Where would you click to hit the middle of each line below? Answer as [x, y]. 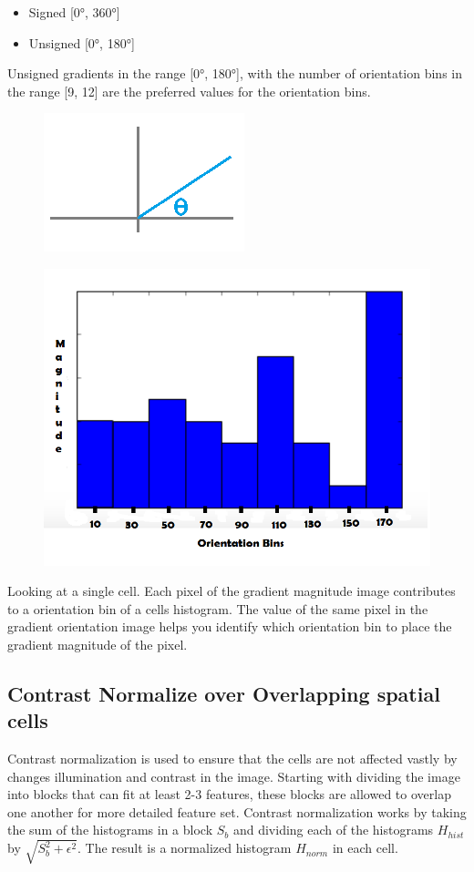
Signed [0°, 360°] [74, 12]
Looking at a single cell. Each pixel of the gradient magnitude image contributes [232, 591]
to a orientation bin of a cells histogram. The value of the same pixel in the [218, 608]
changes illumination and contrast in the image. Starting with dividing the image [234, 776]
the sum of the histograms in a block [110, 830]
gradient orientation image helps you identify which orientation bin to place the [230, 626]
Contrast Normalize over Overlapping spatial [224, 693]
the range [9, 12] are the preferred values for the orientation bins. [189, 91]
